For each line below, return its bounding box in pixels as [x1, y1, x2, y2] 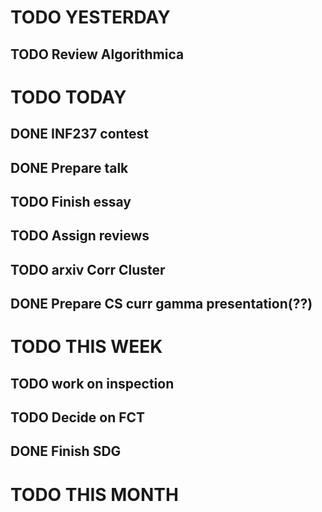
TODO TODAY [10, 86, 127, 108]
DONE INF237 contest [10, 126, 150, 143]
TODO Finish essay [10, 193, 132, 210]
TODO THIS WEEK [10, 336, 163, 358]
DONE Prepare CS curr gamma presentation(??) [10, 296, 313, 313]
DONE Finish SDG [10, 443, 122, 460]
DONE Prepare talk [10, 159, 129, 176]
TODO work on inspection [10, 375, 175, 392]
